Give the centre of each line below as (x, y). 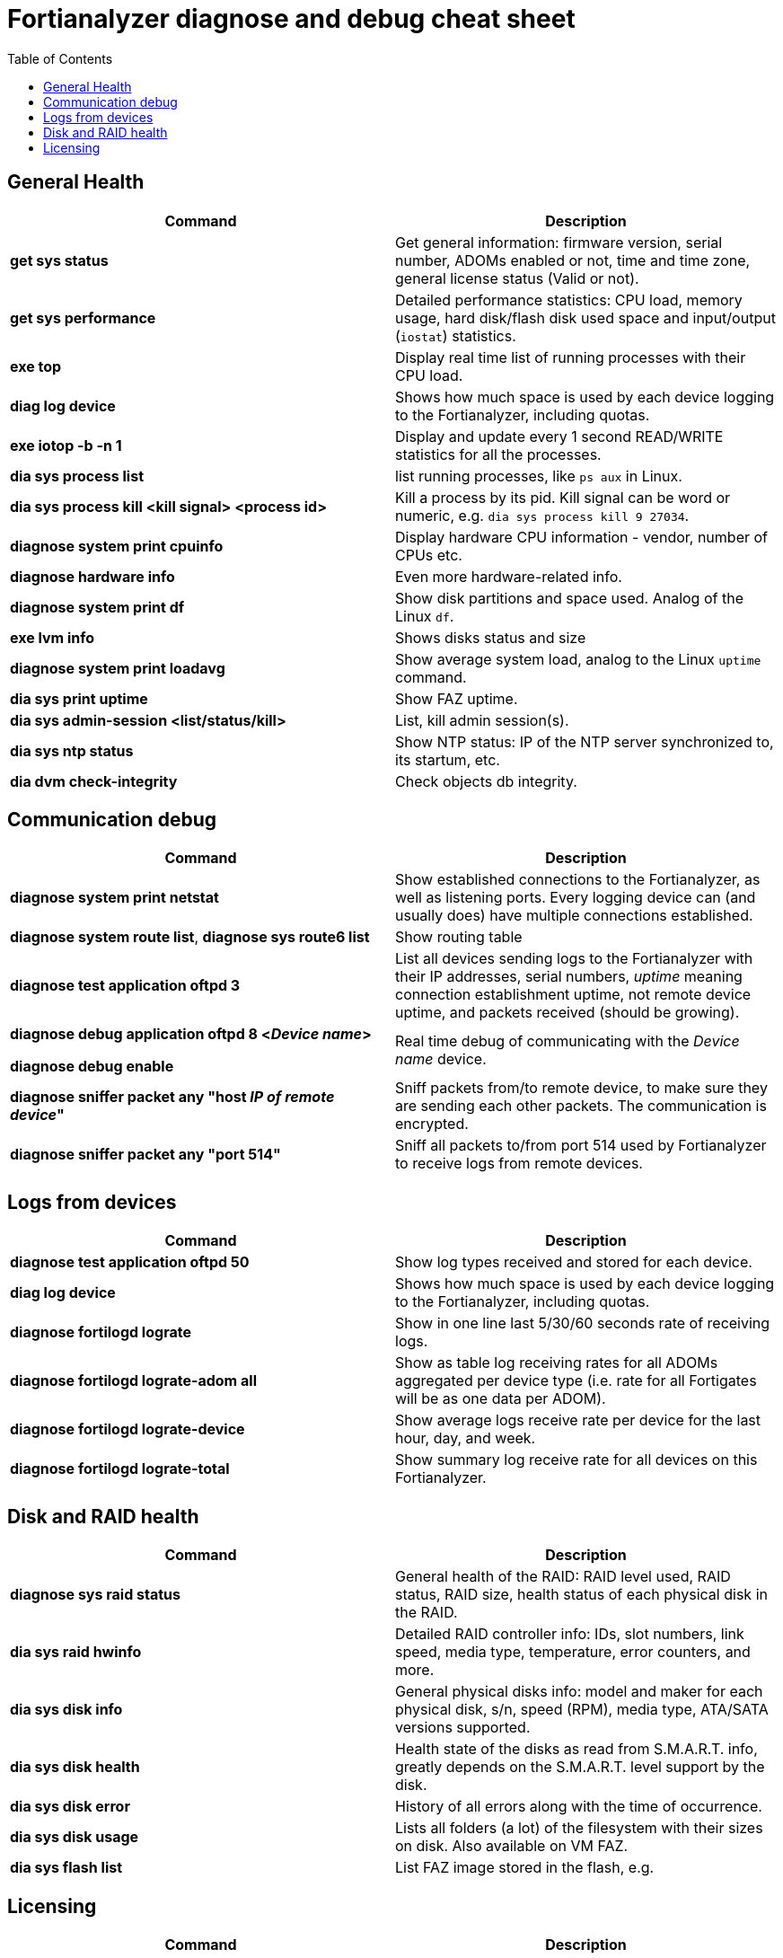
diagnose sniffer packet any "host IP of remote (172, 1097)
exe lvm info (53, 637)
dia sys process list (77, 476)
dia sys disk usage (75, 1837)
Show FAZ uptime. (457, 698)
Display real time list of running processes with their (571, 357)
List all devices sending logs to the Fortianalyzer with (574, 959)
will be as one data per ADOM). (501, 1399)
